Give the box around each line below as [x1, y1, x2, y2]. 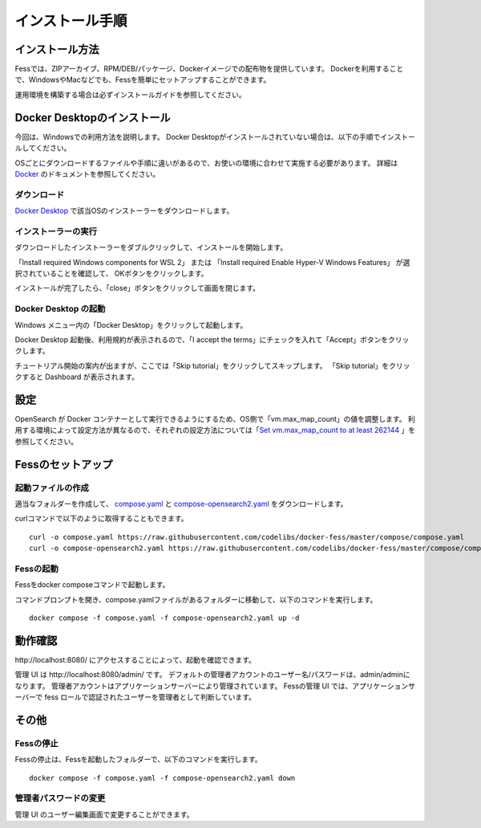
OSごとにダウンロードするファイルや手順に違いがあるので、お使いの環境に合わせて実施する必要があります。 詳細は [14, 157, 398, 168]
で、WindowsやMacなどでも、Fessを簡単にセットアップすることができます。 [14, 75, 271, 84]
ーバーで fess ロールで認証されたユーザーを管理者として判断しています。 [14, 692, 257, 702]
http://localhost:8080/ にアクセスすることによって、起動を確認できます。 [14, 655, 257, 664]
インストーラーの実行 [14, 226, 98, 237]
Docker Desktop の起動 [14, 304, 106, 315]
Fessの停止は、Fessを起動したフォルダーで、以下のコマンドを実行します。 [14, 755, 262, 765]
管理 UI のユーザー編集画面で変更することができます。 [14, 810, 194, 819]
